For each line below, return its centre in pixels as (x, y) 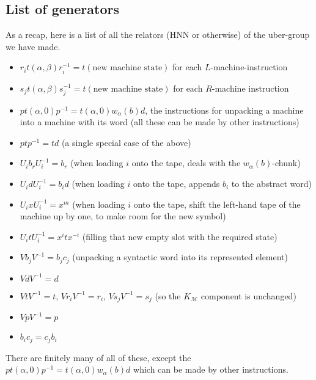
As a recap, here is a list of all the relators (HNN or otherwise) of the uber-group (158, 35)
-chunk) (286, 163)
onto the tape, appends (177, 184)
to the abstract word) (271, 184)
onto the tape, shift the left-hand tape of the (217, 204)
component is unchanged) (248, 295)
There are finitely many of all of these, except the (98, 357)
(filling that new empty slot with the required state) (180, 236)
